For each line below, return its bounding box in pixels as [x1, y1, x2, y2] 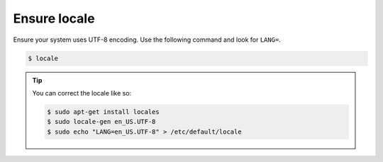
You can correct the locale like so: [32, 88, 132, 97]
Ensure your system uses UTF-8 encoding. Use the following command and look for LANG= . [13, 35, 282, 44]
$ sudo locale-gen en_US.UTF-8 [47, 117, 156, 126]
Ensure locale [13, 11, 95, 26]
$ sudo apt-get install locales [47, 108, 160, 116]
